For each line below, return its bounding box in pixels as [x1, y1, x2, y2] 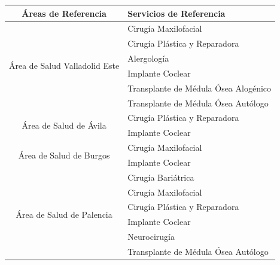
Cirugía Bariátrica [127, 170, 194, 183]
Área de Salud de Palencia [16, 208, 112, 220]
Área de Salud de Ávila [22, 118, 106, 131]
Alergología [127, 52, 169, 65]
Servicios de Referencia [127, 7, 226, 19]
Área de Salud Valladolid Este [9, 59, 120, 72]
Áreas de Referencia [22, 7, 106, 19]
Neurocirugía [127, 230, 175, 243]
